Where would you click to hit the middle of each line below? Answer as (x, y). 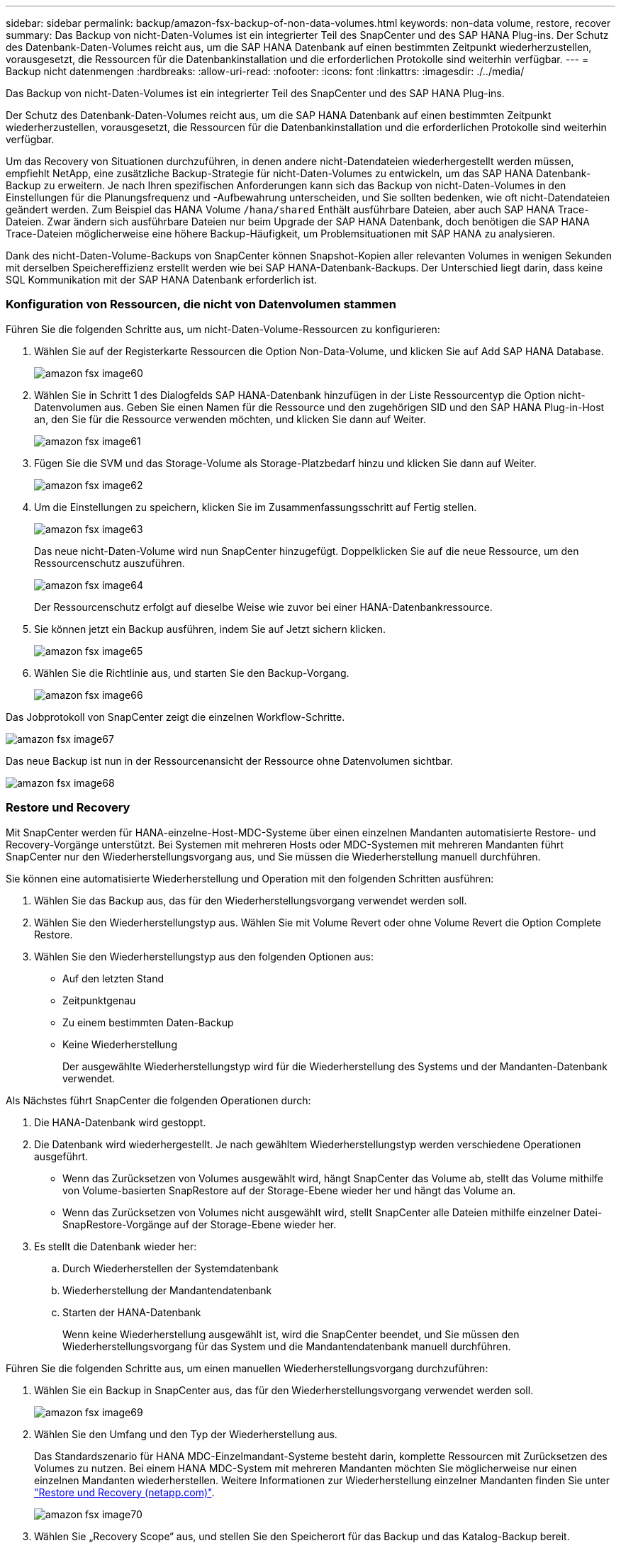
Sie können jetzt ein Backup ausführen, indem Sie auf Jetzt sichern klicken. (210, 629)
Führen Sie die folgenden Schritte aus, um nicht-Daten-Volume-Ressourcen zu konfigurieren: (223, 329)
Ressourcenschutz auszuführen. (110, 563)
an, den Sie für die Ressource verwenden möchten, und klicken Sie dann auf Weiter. (230, 419)
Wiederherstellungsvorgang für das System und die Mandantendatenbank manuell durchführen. (287, 1346)
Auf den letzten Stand (113, 978)
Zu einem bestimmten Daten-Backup (148, 1022)
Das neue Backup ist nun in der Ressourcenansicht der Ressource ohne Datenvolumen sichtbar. (229, 761)
